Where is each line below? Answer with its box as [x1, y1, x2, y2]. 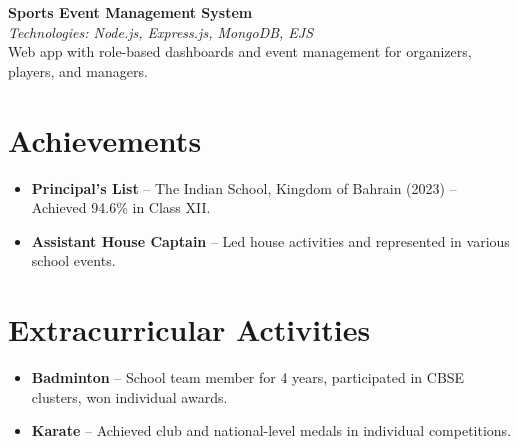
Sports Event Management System [8, 2, 253, 22]
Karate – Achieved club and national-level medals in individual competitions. [31, 420, 512, 441]
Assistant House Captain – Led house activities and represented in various [31, 230, 510, 251]
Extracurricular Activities [8, 309, 371, 350]
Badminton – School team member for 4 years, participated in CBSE [31, 367, 465, 387]
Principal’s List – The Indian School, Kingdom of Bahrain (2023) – [31, 177, 457, 198]
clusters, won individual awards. [31, 386, 228, 407]
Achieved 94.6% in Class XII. [31, 197, 211, 218]
